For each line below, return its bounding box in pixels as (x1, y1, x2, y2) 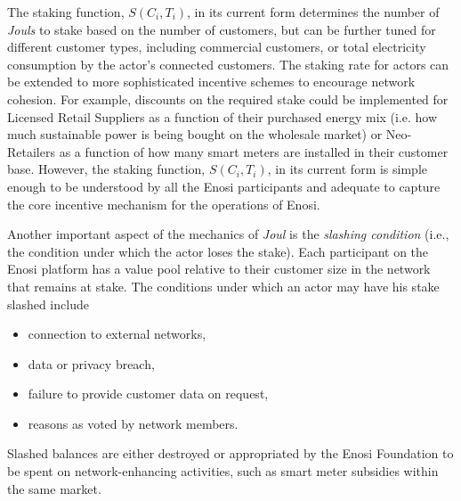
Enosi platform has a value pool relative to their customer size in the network (7, 259, 431, 278)
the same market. (7, 479, 101, 497)
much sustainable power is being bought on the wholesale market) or (7, 125, 383, 144)
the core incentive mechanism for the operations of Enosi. (7, 194, 320, 213)
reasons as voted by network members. (28, 414, 239, 432)
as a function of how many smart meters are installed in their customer (59, 142, 449, 160)
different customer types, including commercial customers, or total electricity (7, 37, 426, 56)
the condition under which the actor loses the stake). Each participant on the (7, 242, 429, 260)
